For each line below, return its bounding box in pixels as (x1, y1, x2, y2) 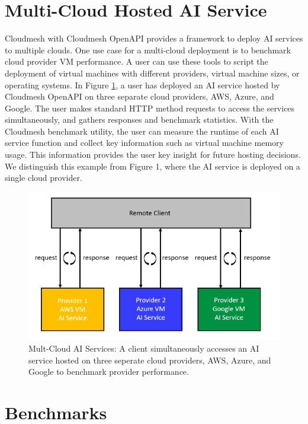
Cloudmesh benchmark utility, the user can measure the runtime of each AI (5, 125, 279, 137)
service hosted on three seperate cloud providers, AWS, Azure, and (28, 353, 271, 366)
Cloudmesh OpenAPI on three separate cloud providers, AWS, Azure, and (5, 90, 274, 103)
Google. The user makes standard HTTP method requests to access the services (5, 101, 295, 114)
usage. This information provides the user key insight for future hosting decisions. (5, 148, 301, 161)
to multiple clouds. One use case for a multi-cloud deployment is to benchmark (5, 43, 291, 56)
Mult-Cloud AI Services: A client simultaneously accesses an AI (28, 342, 259, 355)
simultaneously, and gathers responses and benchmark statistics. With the (5, 113, 274, 126)
